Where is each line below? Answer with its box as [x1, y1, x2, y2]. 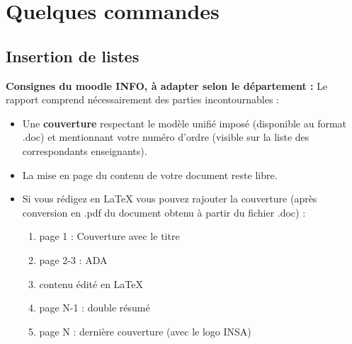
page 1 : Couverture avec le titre [39, 229, 180, 243]
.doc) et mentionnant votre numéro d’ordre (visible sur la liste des [22, 130, 310, 144]
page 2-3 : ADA [39, 252, 108, 267]
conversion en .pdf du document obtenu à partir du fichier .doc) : [22, 205, 306, 219]
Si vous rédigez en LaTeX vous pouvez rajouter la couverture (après [22, 191, 317, 206]
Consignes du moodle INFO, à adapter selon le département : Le [6, 78, 328, 93]
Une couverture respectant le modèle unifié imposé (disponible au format [22, 115, 347, 130]
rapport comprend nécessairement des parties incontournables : [6, 92, 280, 107]
